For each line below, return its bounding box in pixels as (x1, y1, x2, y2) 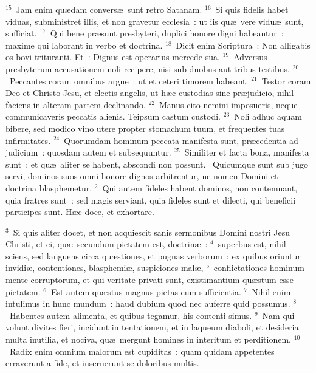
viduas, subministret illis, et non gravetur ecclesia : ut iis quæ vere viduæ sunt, (5, 15, 304, 27)
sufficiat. (5, 27, 37, 39)
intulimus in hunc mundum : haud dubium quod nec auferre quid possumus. (5, 297, 290, 310)
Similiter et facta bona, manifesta (184, 146, 309, 159)
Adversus (233, 50, 267, 63)
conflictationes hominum (213, 261, 304, 274)
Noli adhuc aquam (234, 110, 302, 123)
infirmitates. (5, 134, 51, 146)
